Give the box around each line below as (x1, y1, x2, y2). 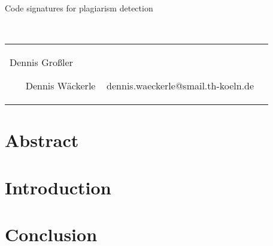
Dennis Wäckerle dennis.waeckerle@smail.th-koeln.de (25, 79, 254, 93)
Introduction (5, 175, 111, 199)
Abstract (5, 128, 79, 152)
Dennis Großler (10, 55, 73, 70)
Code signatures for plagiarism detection (5, 2, 153, 14)
